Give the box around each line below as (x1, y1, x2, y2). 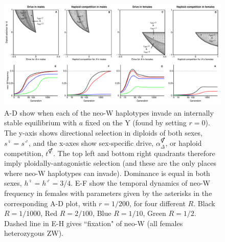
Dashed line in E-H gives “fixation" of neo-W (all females (4, 217, 183, 228)
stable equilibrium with (4, 117, 77, 128)
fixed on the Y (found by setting (85, 117, 187, 128)
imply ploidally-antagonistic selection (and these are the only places (4, 158, 216, 168)
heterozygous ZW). (4, 228, 64, 238)
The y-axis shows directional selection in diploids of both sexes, (4, 127, 202, 138)
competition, (4, 147, 43, 158)
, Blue (93, 208, 111, 218)
